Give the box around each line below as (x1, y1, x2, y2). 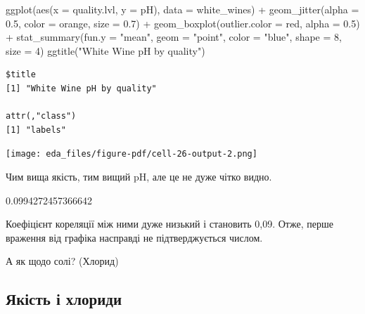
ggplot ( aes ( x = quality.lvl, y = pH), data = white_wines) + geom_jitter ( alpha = (6, 2, 359, 16)
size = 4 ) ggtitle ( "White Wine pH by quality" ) (6, 43, 205, 58)
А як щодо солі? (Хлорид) (6, 254, 119, 268)
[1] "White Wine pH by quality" (6, 83, 157, 93)
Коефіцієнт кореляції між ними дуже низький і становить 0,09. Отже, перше (6, 216, 334, 231)
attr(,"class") (6, 111, 77, 122)
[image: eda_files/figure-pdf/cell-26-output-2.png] (6, 149, 257, 159)
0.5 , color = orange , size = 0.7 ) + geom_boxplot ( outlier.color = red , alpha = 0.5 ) (6, 15, 360, 30)
